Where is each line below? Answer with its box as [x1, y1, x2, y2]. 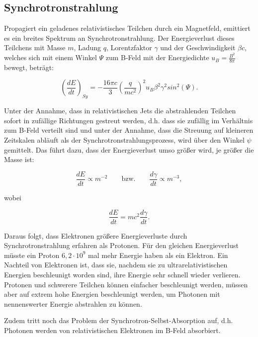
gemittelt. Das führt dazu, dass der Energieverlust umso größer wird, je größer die [4, 144, 254, 155]
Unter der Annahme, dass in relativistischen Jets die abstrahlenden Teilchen [4, 105, 236, 116]
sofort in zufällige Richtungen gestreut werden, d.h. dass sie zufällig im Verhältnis [4, 115, 253, 125]
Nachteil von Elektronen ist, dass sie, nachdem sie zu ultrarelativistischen [4, 259, 228, 270]
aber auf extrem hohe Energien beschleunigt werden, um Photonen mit [4, 289, 220, 299]
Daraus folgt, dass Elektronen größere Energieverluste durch [4, 230, 187, 241]
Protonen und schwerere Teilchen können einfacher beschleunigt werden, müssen [4, 279, 248, 289]
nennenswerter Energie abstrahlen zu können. [4, 298, 142, 309]
